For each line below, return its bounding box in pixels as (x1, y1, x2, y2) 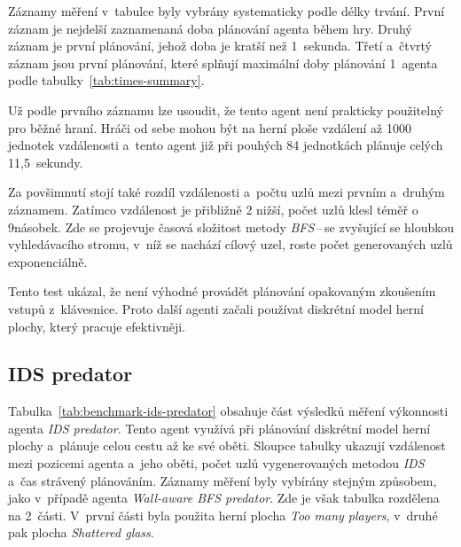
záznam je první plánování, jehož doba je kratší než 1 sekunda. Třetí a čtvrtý (8, 36, 432, 55)
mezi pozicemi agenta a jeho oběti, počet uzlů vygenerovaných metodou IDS (8, 454, 425, 473)
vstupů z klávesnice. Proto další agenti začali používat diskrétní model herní (8, 299, 424, 317)
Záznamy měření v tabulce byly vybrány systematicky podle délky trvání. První (8, 2, 445, 20)
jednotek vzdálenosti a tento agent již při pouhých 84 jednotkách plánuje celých (8, 136, 443, 154)
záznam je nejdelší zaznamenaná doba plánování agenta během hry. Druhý (8, 19, 412, 37)
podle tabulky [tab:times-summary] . (8, 71, 205, 90)
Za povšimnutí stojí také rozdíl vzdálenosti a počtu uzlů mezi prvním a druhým (8, 183, 445, 201)
